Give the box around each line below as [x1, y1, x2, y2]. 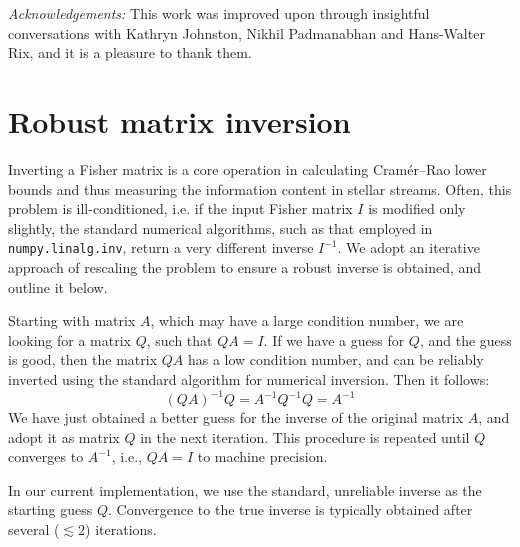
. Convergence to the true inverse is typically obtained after [108, 499, 473, 520]
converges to [8, 446, 84, 467]
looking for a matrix [8, 329, 131, 350]
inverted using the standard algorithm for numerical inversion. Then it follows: [8, 368, 490, 389]
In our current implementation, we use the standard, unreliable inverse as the [8, 479, 482, 500]
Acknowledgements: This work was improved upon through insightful [8, 3, 430, 23]
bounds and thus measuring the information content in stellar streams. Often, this [8, 178, 512, 199]
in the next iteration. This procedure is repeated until [140, 426, 470, 447]
